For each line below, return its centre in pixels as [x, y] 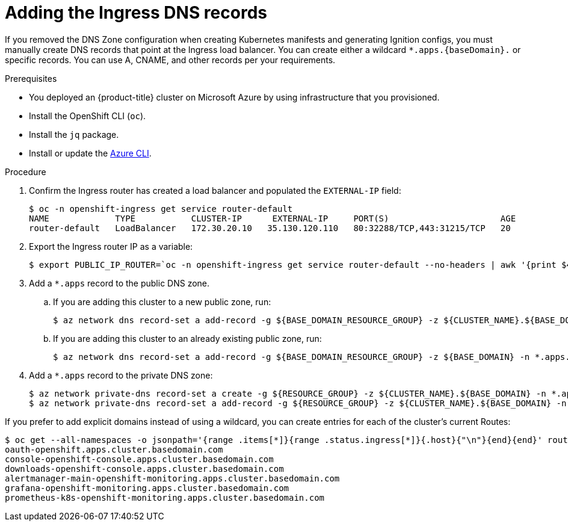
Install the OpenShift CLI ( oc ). [88, 116]
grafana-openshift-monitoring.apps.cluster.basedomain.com [147, 488]
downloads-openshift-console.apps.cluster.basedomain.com [144, 469]
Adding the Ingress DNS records [136, 13]
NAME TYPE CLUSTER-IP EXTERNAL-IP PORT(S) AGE [273, 218]
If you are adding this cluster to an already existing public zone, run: [187, 338]
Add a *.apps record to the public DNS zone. [119, 283]
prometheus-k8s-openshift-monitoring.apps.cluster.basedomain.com [165, 497]
